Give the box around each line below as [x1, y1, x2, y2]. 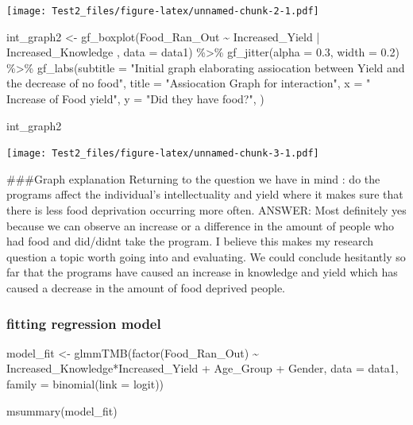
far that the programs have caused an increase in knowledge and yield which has [6, 264, 398, 280]
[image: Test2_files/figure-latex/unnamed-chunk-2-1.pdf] [6, 6, 319, 17]
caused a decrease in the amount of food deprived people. [6, 280, 286, 296]
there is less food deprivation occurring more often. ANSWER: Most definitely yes [6, 202, 407, 218]
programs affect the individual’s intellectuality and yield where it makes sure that [6, 186, 403, 203]
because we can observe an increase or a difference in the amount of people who [6, 217, 394, 234]
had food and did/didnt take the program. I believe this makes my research [6, 233, 373, 249]
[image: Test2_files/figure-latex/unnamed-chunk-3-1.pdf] [6, 148, 319, 160]
